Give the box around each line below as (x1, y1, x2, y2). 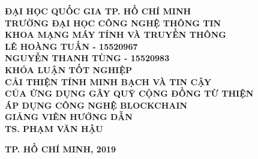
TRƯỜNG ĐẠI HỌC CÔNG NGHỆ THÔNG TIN (5, 16, 221, 29)
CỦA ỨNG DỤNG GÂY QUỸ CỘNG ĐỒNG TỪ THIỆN (5, 87, 254, 100)
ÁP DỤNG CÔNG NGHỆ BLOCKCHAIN (5, 98, 188, 111)
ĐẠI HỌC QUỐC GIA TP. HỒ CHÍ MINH (5, 5, 191, 17)
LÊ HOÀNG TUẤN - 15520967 (5, 40, 138, 52)
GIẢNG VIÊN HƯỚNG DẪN (5, 110, 133, 123)
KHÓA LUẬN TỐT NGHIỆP (5, 63, 133, 76)
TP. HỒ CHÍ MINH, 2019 (5, 142, 116, 155)
